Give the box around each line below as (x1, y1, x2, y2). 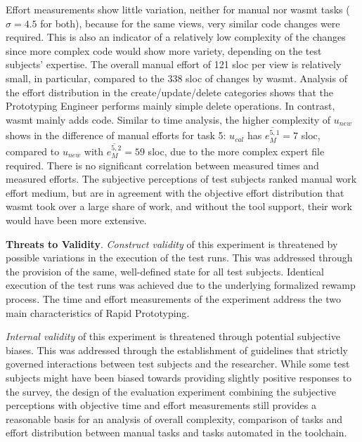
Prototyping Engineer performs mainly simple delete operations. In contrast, (6, 98, 335, 113)
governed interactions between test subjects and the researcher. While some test (6, 356, 350, 371)
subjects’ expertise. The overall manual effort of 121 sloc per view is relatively (6, 57, 342, 72)
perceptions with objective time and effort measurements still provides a (6, 398, 316, 412)
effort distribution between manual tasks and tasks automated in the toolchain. (6, 425, 347, 440)
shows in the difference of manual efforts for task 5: (6, 128, 226, 143)
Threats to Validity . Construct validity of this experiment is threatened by (6, 236, 338, 251)
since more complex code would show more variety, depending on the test (6, 43, 322, 58)
